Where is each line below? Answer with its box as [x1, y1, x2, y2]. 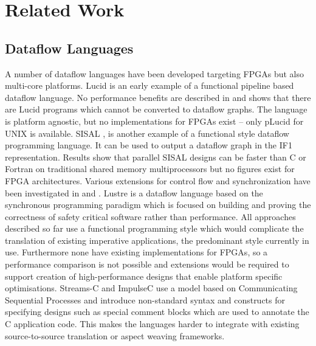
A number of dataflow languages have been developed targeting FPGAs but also [5, 67, 304, 80]
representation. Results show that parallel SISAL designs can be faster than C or [5, 150, 306, 163]
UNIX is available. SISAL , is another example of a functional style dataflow [5, 126, 289, 139]
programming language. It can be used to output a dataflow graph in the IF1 [5, 139, 292, 151]
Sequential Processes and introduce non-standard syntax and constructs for [5, 293, 286, 306]
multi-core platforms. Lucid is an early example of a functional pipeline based [5, 79, 294, 92]
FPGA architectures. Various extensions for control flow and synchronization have [5, 174, 311, 187]
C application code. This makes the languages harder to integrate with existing [5, 317, 300, 330]
